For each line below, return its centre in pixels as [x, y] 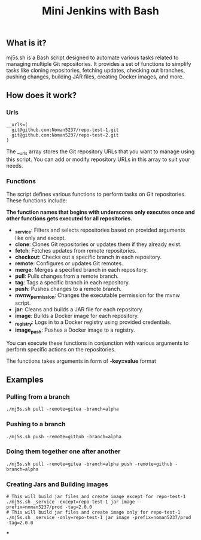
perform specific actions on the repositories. [61, 349]
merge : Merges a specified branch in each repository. [81, 270]
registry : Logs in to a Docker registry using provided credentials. [93, 323]
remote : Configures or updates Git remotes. [69, 263]
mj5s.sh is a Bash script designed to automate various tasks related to [92, 57]
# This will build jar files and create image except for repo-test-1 [96, 497]
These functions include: [37, 201]
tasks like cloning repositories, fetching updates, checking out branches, [96, 70]
